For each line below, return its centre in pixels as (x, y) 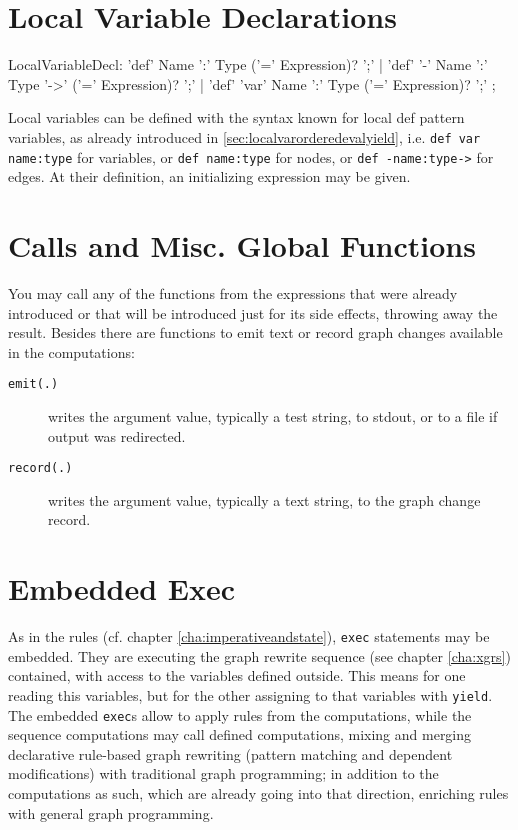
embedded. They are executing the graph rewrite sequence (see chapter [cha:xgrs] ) (259, 655)
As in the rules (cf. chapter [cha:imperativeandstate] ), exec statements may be (249, 636)
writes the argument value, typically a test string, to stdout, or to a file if (273, 415)
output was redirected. (117, 435)
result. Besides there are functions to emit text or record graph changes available (255, 332)
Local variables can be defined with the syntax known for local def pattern (236, 117)
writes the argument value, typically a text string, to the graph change (264, 499)
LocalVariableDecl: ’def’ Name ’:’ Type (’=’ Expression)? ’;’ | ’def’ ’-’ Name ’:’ (248, 64)
